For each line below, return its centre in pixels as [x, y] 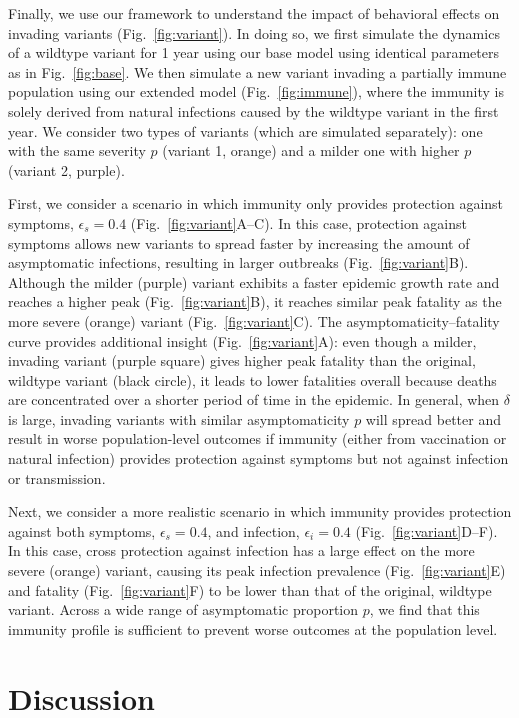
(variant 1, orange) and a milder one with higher [311, 150]
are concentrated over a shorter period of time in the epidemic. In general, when [254, 399]
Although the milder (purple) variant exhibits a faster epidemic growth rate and [254, 281]
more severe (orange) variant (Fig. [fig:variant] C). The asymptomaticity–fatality [254, 320]
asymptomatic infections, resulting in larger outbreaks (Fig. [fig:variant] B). [238, 262]
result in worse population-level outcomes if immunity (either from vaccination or [257, 438]
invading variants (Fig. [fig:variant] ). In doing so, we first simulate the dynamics [254, 32]
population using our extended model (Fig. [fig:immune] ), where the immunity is [256, 91]
